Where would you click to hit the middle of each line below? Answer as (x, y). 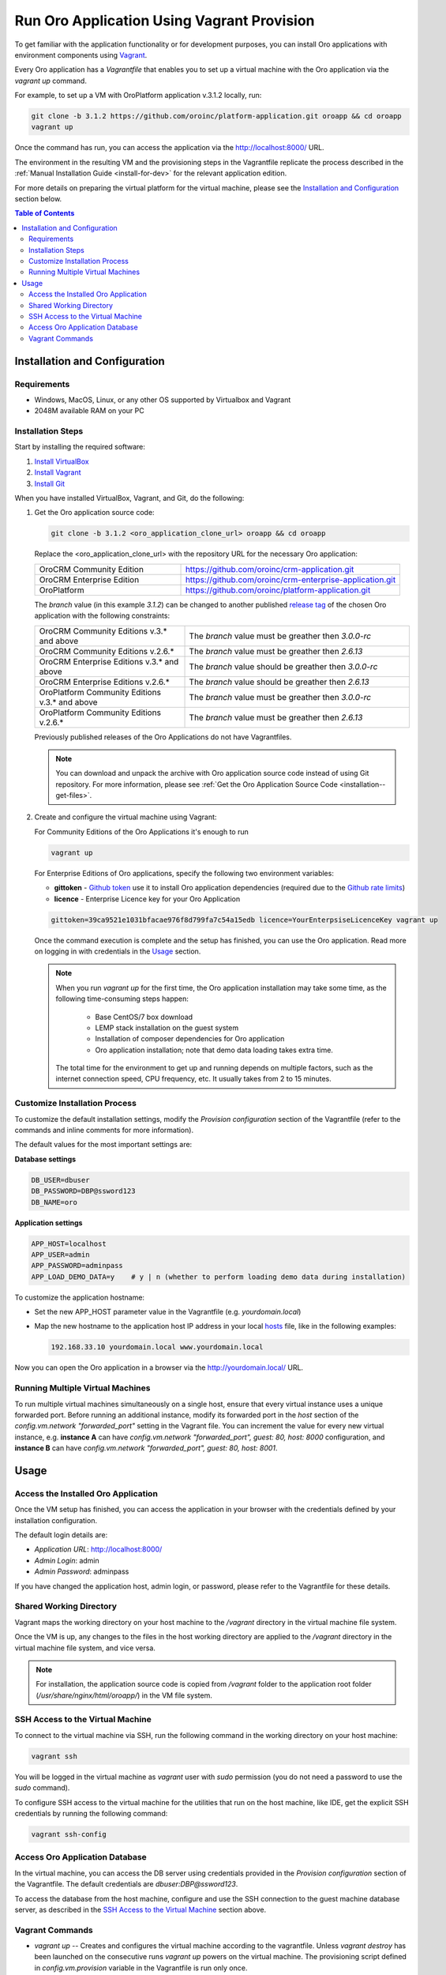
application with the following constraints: (102, 615)
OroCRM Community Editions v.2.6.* (107, 651)
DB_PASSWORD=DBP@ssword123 (83, 1191)
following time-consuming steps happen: (122, 999)
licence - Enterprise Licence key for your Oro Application (147, 899)
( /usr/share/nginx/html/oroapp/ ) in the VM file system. (124, 1695)
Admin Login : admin (67, 1560)
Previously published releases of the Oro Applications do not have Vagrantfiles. (163, 737)
